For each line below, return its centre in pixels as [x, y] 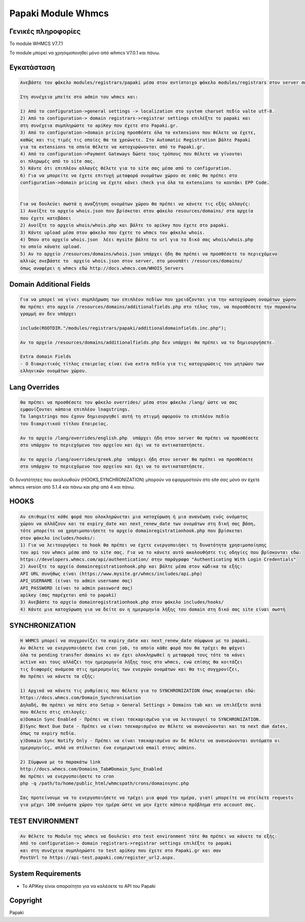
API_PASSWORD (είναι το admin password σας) [77, 588]
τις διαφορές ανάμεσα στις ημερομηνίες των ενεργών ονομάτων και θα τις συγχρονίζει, [130, 669]
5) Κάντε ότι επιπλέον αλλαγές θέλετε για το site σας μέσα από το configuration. [126, 168]
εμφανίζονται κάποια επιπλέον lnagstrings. [75, 410]
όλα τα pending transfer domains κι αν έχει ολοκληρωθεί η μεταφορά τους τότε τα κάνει [133, 655]
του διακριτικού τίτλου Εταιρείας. [64, 424]
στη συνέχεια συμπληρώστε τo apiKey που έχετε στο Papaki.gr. [99, 125]
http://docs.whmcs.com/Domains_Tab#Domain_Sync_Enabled [91, 769]
